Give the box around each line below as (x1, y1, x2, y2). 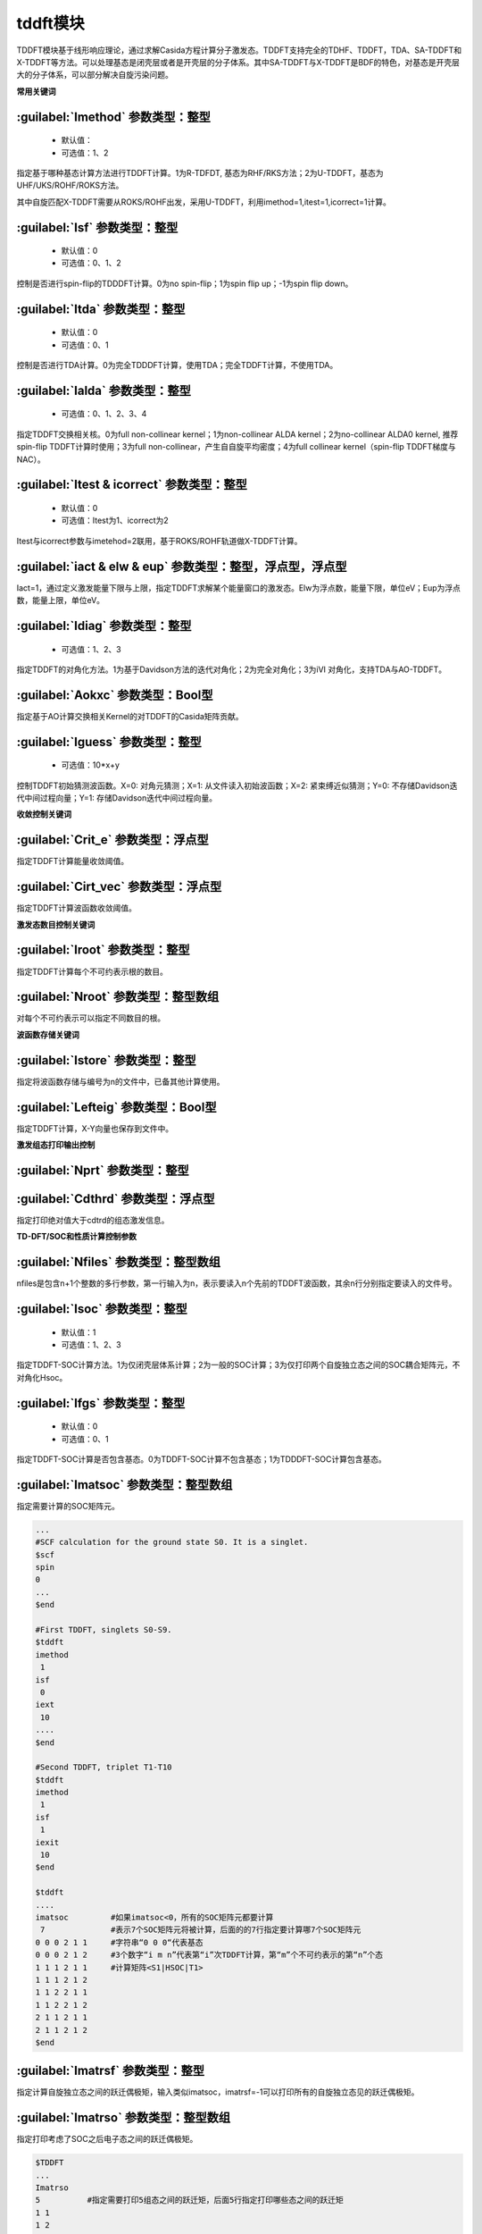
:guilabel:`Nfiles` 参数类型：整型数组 (16, 1255, 220, 1270)
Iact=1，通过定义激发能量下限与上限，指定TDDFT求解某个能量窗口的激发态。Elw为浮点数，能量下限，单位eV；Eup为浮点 (16, 582, 461, 593)
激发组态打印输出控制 (16, 1139, 96, 1150)
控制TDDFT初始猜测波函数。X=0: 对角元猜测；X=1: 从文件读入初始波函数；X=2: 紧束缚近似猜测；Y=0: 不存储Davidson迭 (16, 780, 458, 791)
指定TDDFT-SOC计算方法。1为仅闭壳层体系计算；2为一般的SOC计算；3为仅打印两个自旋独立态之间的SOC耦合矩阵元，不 (16, 1359, 461, 1371)
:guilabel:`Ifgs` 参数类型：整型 (16, 1395, 186, 1411)
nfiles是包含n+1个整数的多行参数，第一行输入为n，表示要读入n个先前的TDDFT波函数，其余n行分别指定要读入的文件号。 (16, 1278, 457, 1289)
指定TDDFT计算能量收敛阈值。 (16, 856, 129, 867)
